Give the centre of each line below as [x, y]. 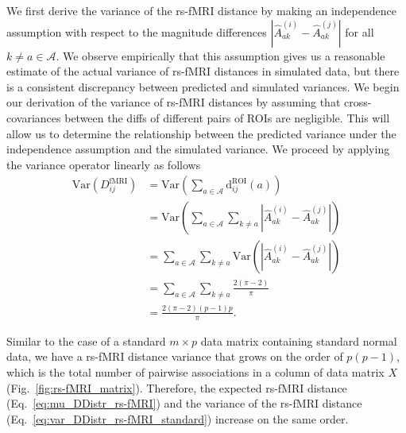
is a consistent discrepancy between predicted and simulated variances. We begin [203, 86]
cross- [358, 102]
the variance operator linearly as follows [104, 164]
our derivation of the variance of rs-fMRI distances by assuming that [174, 102]
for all [360, 31]
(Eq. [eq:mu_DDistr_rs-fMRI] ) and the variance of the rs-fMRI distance [184, 403]
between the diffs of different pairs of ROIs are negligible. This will [227, 117]
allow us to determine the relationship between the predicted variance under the [201, 133]
